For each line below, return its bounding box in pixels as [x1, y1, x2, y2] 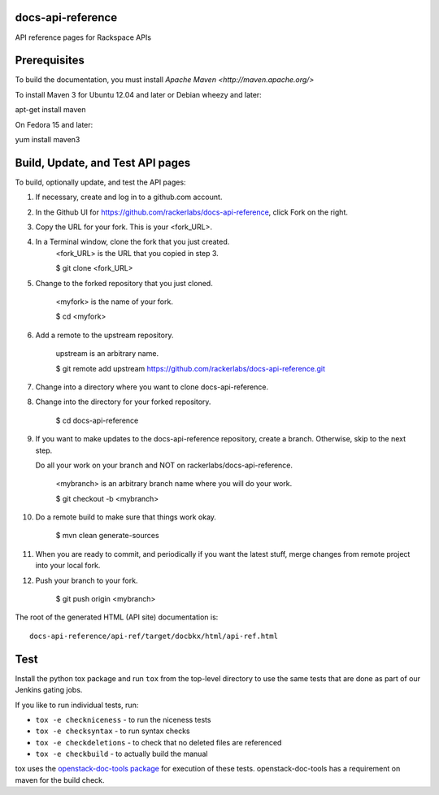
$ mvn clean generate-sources [55, 531, 159, 541]
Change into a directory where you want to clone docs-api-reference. [35, 382, 268, 392]
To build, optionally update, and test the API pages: [15, 177, 186, 187]
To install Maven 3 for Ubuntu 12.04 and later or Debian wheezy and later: [15, 89, 262, 99]
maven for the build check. [15, 775, 105, 784]
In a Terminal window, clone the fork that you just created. [35, 237, 230, 247]
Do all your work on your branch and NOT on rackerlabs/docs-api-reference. [35, 460, 293, 470]
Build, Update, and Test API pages [15, 155, 191, 170]
